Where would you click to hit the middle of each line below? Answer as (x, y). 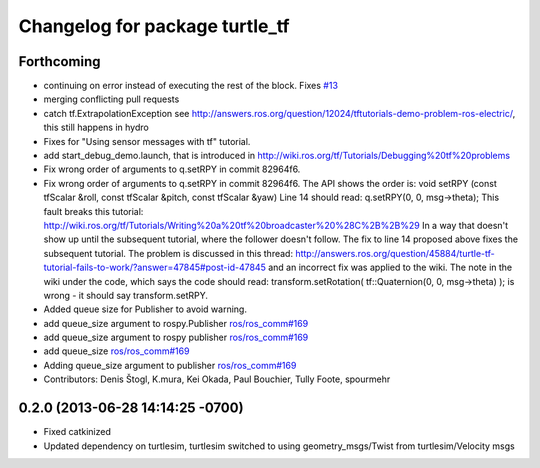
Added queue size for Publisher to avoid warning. (145, 309)
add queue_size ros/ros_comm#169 (116, 351)
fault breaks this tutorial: (93, 211)
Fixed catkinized (77, 432)
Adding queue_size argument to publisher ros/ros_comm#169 (170, 365)
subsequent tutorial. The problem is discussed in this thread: (168, 253)
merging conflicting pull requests (111, 99)
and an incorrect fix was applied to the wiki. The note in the (390, 267)
